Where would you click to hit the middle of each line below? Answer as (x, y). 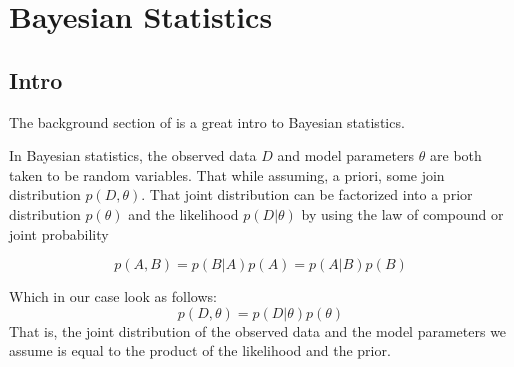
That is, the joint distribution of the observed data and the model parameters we (258, 330)
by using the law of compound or (402, 213)
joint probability (59, 233)
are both (456, 155)
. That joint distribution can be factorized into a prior (307, 194)
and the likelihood (183, 213)
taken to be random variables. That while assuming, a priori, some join (227, 174)
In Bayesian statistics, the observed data (133, 155)
